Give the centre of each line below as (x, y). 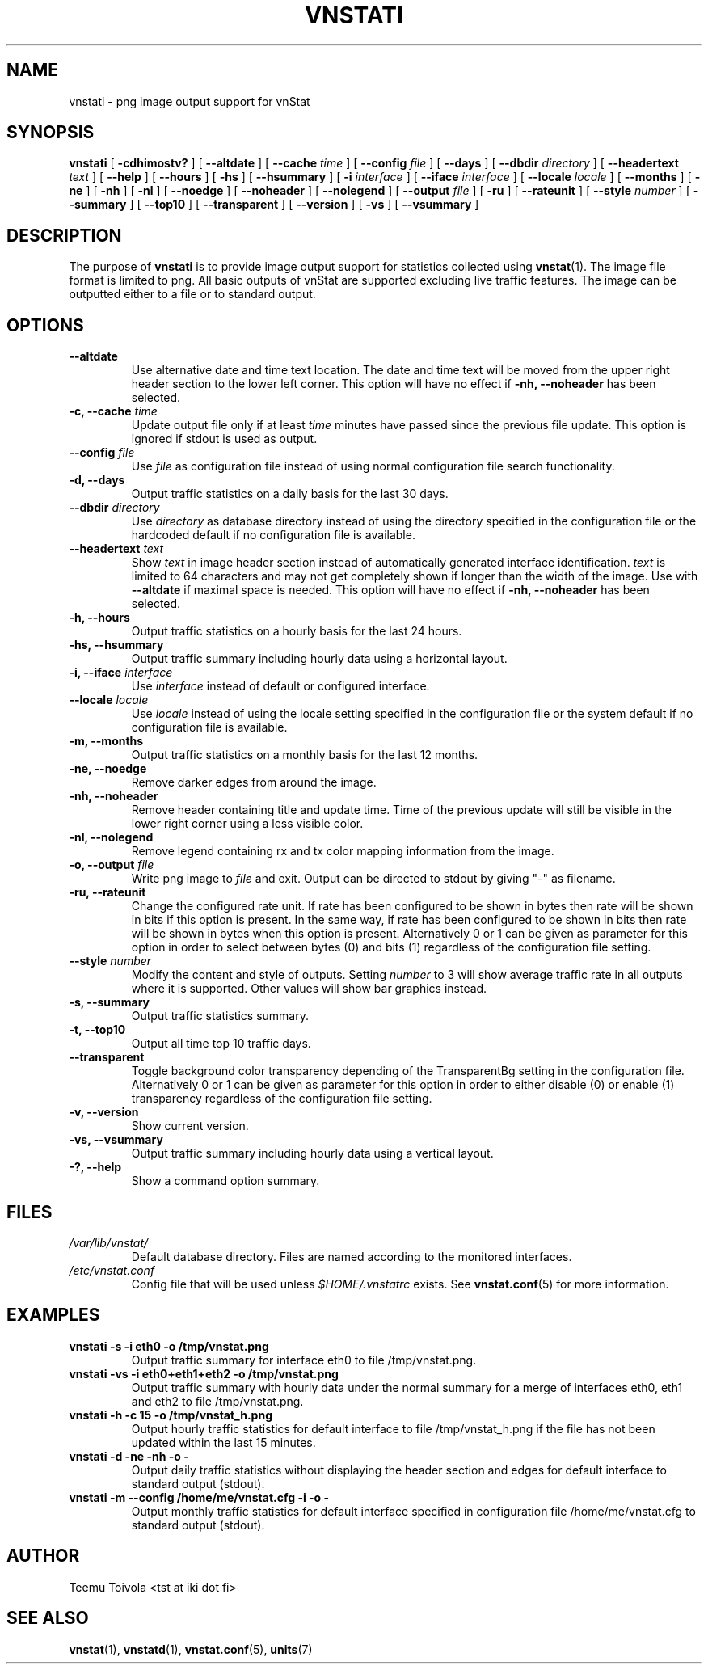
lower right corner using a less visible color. (247, 824)
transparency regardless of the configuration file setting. (282, 1099)
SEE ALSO (48, 1618)
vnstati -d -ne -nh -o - (129, 1456)
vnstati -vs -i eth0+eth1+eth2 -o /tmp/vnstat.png (204, 1373)
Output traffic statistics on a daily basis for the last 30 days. (290, 494)
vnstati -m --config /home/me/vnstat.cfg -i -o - (199, 1497)
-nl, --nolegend (111, 837)
